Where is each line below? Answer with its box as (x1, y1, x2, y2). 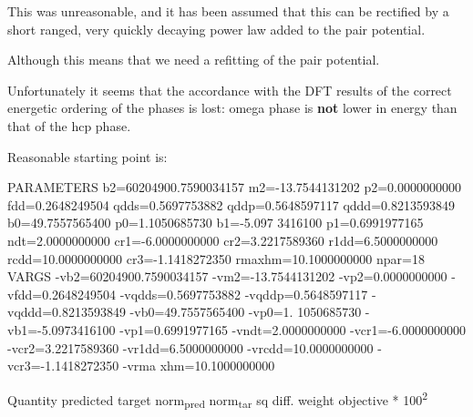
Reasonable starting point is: (7, 147, 168, 166)
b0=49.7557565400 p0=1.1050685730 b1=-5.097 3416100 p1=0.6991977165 (7, 213, 424, 232)
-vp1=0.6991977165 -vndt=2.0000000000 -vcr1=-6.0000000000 (119, 320, 466, 339)
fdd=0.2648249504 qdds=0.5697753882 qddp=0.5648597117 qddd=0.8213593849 (7, 195, 455, 214)
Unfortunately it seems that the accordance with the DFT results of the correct (7, 80, 452, 99)
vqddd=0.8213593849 (7, 302, 126, 321)
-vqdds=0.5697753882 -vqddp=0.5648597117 (119, 284, 368, 303)
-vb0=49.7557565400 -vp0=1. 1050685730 (129, 302, 362, 321)
